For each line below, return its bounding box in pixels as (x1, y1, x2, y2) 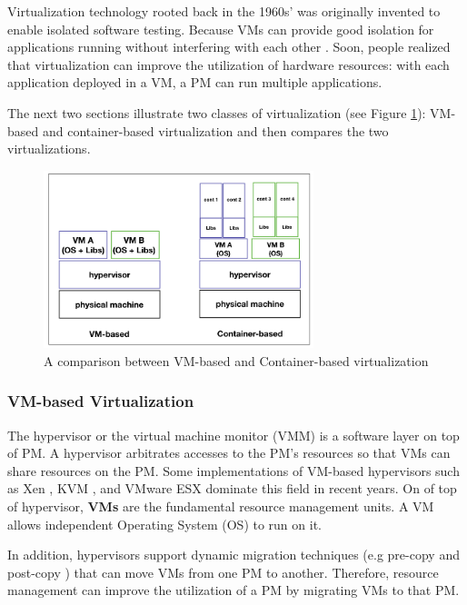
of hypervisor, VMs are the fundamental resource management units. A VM (7, 497, 434, 515)
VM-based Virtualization (7, 390, 194, 412)
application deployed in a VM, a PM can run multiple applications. (7, 73, 383, 92)
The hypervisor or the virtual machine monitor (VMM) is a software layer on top (7, 425, 460, 444)
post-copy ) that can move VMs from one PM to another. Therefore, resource (7, 562, 439, 581)
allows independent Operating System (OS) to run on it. (7, 514, 322, 533)
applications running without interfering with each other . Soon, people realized (7, 37, 451, 56)
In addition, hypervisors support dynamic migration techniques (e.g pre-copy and (7, 545, 460, 564)
